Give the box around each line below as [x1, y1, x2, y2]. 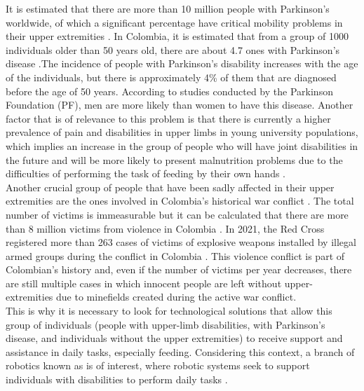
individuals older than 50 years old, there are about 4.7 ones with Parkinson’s [6, 42, 340, 57]
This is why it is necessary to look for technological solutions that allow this [6, 303, 332, 318]
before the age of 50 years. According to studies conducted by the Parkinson [6, 83, 333, 98]
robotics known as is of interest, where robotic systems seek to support [6, 358, 310, 373]
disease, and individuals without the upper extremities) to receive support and [6, 331, 343, 345]
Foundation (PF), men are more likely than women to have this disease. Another [6, 97, 353, 112]
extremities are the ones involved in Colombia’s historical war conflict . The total [6, 193, 354, 208]
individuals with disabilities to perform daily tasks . [6, 372, 228, 387]
